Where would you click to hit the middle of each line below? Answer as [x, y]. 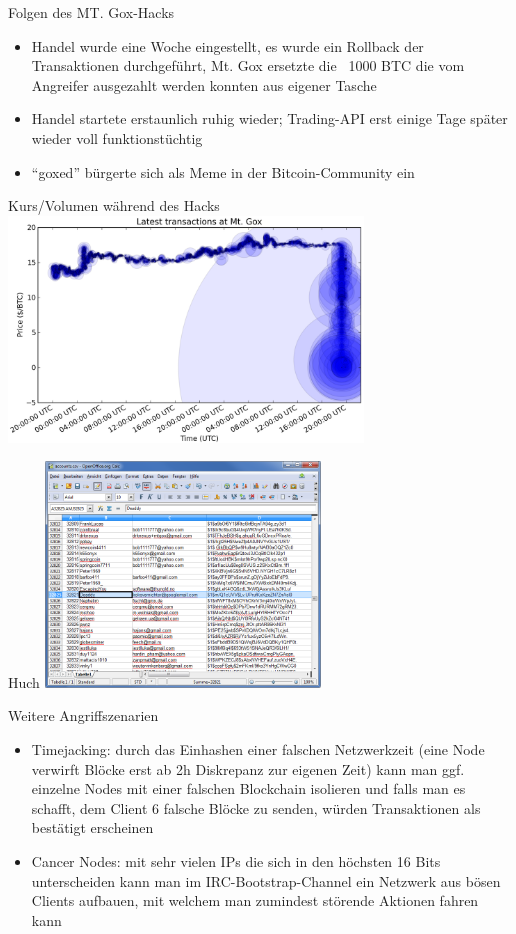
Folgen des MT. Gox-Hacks [91, 12]
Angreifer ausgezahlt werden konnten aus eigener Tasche [204, 84]
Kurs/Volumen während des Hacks [114, 205]
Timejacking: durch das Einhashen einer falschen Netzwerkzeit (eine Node [258, 749]
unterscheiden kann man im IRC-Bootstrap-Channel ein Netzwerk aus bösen [266, 880]
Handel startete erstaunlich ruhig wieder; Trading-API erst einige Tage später [269, 118]
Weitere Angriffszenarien [83, 715]
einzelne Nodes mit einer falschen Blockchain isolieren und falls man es [248, 788]
